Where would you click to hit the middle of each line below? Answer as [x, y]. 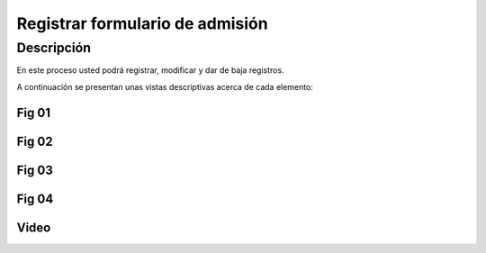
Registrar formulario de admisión [143, 23]
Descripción [54, 48]
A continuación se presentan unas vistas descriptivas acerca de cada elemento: [165, 86]
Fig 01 [34, 113]
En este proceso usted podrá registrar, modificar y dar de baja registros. [150, 70]
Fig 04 [35, 199]
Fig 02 [35, 141]
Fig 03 [35, 170]
